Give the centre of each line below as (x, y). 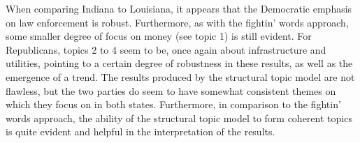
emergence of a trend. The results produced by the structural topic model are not (180, 76)
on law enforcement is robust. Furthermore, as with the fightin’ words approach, (177, 22)
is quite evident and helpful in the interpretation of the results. (141, 131)
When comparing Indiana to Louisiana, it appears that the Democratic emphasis (179, 8)
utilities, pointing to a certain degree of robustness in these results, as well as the (179, 63)
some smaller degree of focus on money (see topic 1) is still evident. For (159, 36)
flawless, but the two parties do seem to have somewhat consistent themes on (171, 90)
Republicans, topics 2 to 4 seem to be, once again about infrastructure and (166, 49)
